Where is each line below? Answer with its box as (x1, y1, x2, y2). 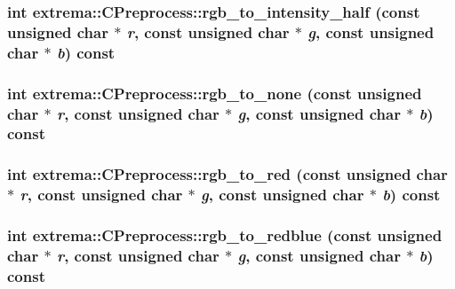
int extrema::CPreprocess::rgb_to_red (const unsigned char (7, 163, 448, 185)
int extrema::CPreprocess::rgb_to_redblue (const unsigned (7, 224, 443, 246)
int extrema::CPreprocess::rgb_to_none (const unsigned (7, 82, 422, 104)
